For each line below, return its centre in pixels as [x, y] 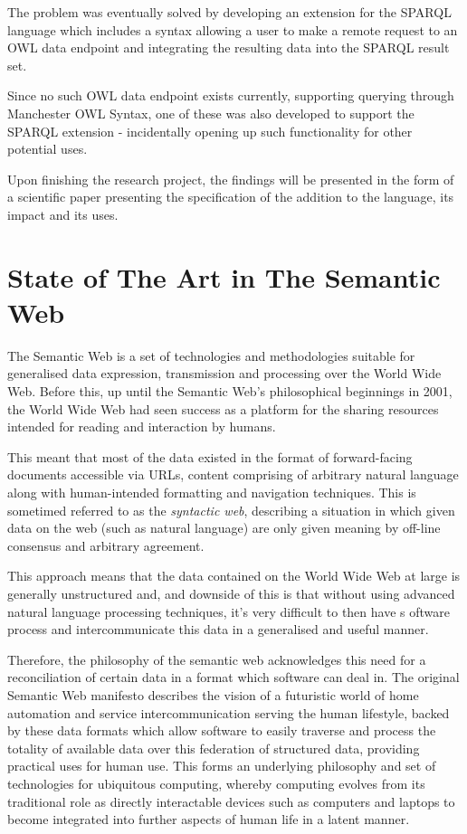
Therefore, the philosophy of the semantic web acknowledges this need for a [217, 659]
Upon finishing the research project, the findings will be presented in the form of [231, 179]
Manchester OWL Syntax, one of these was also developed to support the [211, 113]
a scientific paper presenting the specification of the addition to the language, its [231, 197]
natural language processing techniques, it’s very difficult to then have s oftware [229, 611]
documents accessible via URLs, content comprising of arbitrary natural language [233, 474]
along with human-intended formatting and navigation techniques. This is [212, 492]
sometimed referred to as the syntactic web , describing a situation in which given [231, 510]
